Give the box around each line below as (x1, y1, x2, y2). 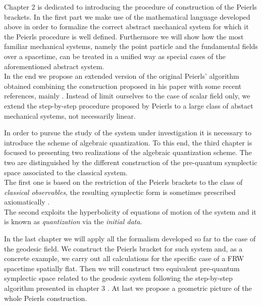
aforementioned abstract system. (4, 61, 104, 71)
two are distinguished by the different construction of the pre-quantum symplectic (4, 157, 257, 167)
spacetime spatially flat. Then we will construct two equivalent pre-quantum (4, 263, 240, 273)
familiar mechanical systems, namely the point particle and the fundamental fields (4, 41, 258, 52)
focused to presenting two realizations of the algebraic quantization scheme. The (4, 147, 252, 158)
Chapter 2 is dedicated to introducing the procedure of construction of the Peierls (4, 2, 257, 12)
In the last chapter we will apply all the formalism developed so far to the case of (4, 233, 256, 244)
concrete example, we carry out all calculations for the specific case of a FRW (4, 253, 244, 264)
